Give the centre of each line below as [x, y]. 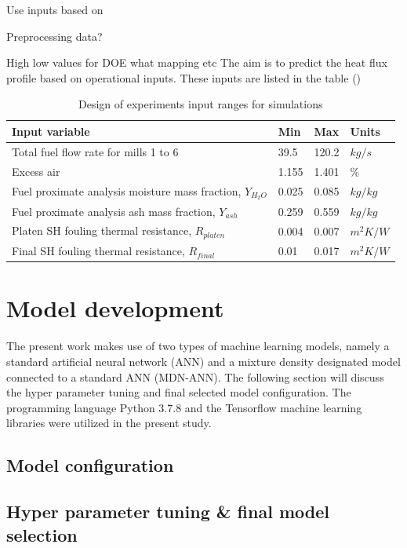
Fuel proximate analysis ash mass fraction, [114, 211]
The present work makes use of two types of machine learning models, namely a [198, 346]
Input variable [51, 131]
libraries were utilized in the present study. [109, 423]
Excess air [36, 171]
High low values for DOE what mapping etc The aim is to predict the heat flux [197, 62]
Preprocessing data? [55, 36]
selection [42, 534]
